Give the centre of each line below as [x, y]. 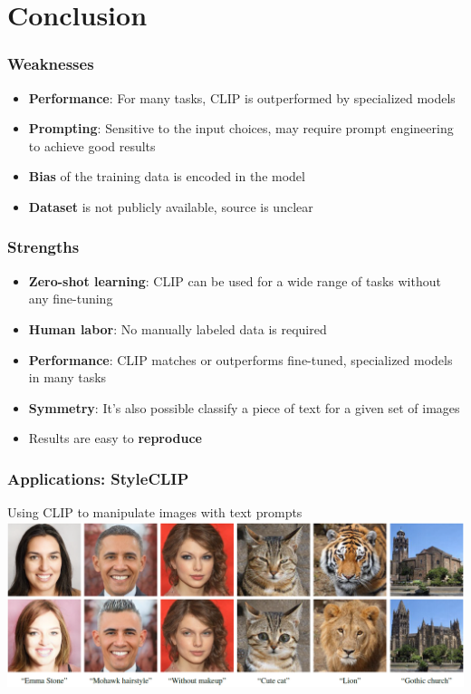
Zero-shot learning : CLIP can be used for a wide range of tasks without [235, 280]
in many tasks [67, 377]
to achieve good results [92, 145]
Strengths [43, 247]
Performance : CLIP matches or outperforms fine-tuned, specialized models [240, 359]
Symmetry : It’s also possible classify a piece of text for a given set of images [244, 407]
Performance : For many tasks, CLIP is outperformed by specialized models [242, 97]
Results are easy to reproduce [115, 438]
